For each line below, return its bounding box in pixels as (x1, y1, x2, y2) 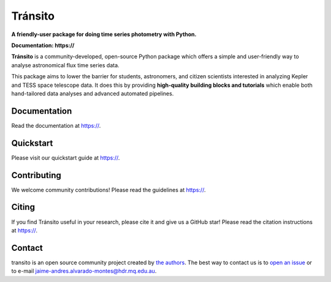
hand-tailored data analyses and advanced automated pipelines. (11, 89, 174, 97)
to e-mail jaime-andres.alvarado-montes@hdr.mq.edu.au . (11, 267, 157, 275)
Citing (11, 202, 35, 212)
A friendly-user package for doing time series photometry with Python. (11, 31, 197, 38)
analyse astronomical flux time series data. (11, 61, 120, 69)
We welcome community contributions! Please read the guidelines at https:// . (11, 186, 206, 193)
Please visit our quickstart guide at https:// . (11, 154, 120, 161)
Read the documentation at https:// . (11, 122, 101, 129)
